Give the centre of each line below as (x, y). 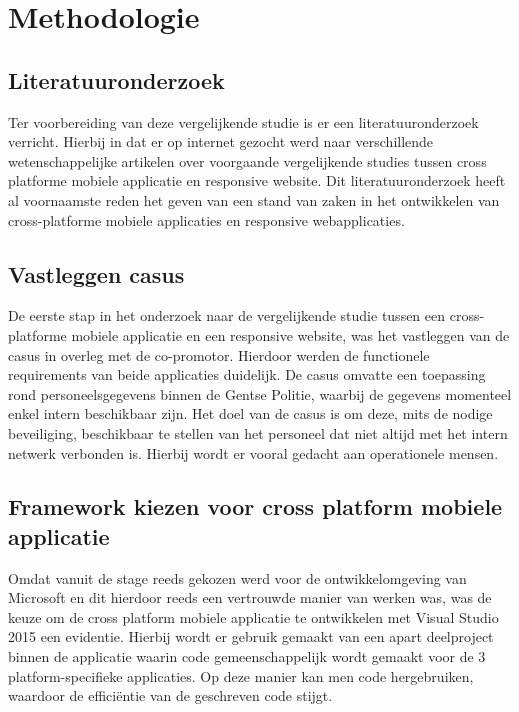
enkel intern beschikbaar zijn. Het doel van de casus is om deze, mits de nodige (250, 413)
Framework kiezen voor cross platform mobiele (255, 506)
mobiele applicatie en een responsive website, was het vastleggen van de (290, 334)
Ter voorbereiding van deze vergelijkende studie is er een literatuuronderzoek (243, 121)
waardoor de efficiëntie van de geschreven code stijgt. (170, 695)
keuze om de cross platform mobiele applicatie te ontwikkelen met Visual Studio (253, 616)
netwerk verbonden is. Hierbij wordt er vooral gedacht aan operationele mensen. (253, 452)
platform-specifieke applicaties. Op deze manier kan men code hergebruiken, (241, 675)
